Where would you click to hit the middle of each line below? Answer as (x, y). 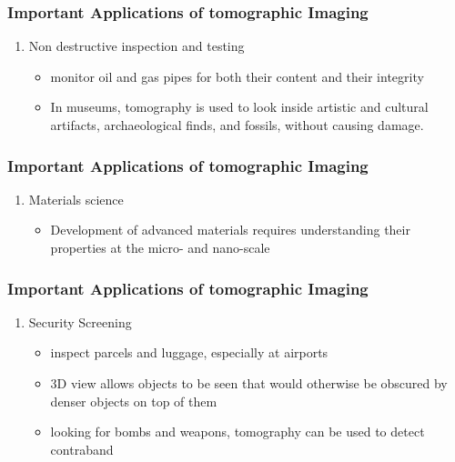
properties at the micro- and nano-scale (160, 247)
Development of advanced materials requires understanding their (230, 230)
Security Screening (80, 321)
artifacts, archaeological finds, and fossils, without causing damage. (237, 125)
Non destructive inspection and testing (136, 46)
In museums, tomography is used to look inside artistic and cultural (239, 107)
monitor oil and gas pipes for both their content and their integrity (237, 76)
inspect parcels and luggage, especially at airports (189, 352)
